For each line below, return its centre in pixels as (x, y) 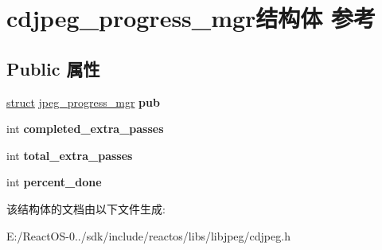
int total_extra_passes (70, 155)
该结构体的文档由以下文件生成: (86, 208)
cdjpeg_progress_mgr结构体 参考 (191, 18)
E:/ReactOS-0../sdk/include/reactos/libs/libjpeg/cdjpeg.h (148, 235)
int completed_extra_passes (85, 129)
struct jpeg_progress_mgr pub (83, 102)
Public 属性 (53, 68)
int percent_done (54, 182)
